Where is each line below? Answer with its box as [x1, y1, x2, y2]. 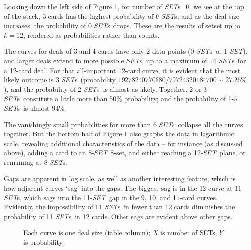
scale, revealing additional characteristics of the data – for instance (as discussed [4, 138, 243, 148]
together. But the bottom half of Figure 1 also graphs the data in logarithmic [4, 129, 234, 139]
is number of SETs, [160, 227, 217, 237]
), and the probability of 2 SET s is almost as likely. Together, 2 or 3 [4, 84, 207, 94]
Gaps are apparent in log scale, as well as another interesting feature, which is [4, 173, 235, 183]
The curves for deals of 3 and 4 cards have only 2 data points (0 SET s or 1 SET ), [4, 46, 248, 56]
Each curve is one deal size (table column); [23, 227, 151, 237]
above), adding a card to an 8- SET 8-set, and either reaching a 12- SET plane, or [4, 147, 246, 158]
